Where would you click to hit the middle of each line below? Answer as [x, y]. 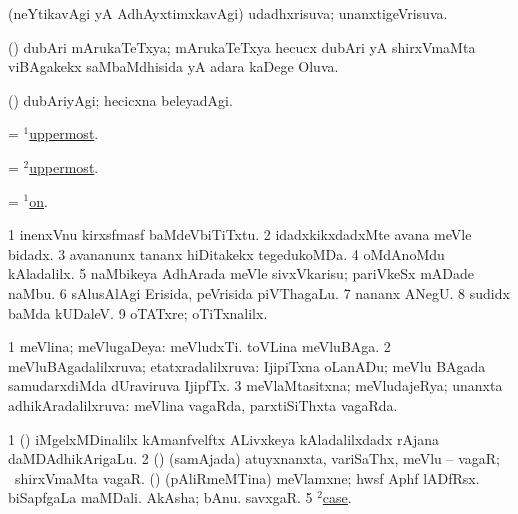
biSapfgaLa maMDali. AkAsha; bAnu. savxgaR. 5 [160, 497]
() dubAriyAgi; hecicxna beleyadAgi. [120, 99]
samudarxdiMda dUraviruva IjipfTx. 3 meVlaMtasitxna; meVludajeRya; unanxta [255, 385]
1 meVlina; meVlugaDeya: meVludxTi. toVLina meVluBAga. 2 [199, 346]
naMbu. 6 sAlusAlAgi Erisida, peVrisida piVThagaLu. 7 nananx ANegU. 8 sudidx [259, 292]
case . [337, 497]
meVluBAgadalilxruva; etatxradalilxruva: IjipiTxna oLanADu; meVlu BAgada [247, 365]
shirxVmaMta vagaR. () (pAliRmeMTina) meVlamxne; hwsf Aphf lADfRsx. [247, 477]
